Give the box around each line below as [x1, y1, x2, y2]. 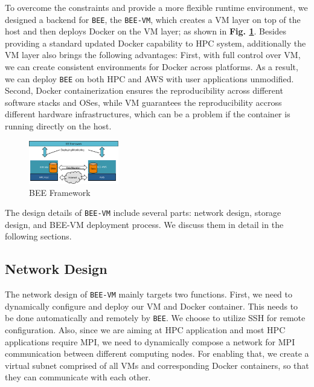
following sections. [5, 230, 72, 242]
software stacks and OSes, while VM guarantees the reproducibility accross [5, 96, 282, 108]
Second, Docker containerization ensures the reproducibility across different [5, 84, 283, 97]
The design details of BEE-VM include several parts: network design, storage [5, 206, 281, 219]
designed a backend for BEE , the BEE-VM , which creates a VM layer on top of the [5, 13, 301, 25]
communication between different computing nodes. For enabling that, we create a [5, 347, 309, 360]
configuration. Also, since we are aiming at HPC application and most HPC [5, 324, 286, 336]
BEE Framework [29, 186, 91, 198]
